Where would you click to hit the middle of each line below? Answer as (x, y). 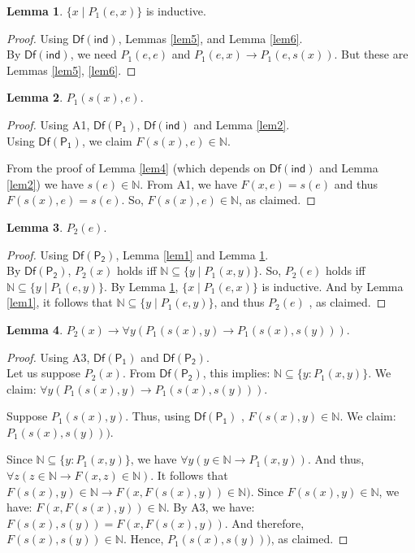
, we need (93, 54)
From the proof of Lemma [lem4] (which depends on (136, 168)
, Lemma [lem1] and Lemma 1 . (192, 254)
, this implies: (236, 373)
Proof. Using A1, (48, 124)
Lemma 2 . (35, 97)
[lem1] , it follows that (60, 302)
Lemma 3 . (35, 226)
